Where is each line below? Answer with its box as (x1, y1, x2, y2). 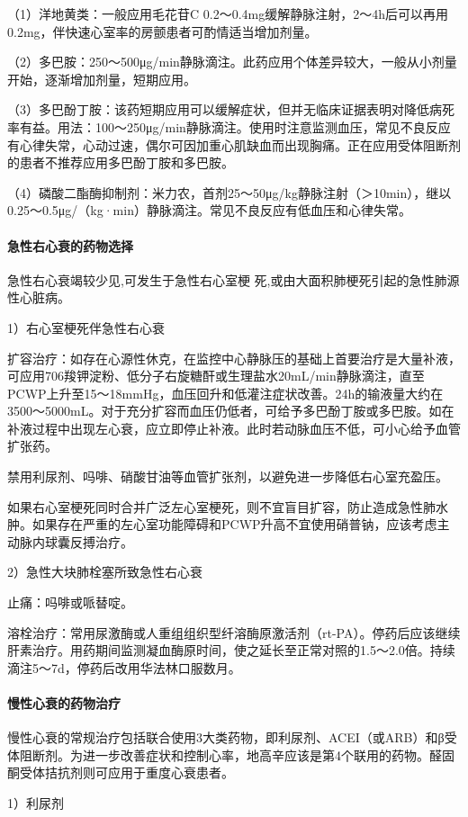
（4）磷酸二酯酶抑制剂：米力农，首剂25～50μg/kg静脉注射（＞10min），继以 (7, 183, 452, 202)
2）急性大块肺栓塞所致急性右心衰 (7, 562, 202, 581)
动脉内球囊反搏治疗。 (7, 532, 133, 551)
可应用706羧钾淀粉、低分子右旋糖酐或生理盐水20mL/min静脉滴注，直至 (7, 366, 425, 385)
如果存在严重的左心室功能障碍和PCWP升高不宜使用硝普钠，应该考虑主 (31, 515, 450, 534)
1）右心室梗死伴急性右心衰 (7, 318, 165, 337)
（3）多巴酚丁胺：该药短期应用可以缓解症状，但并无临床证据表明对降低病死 (7, 100, 454, 119)
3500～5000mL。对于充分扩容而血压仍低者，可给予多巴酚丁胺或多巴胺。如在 (7, 401, 454, 420)
